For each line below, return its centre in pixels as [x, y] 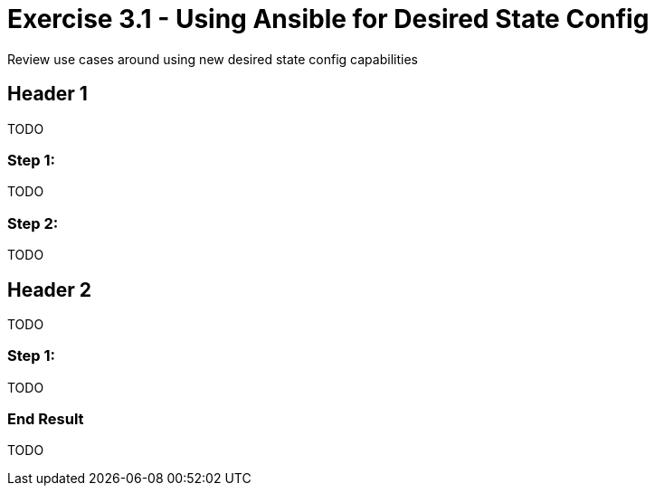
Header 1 [47, 94]
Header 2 [50, 289]
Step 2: [33, 223]
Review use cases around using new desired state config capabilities [213, 59]
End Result [46, 419]
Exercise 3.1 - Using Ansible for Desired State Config [328, 19]
